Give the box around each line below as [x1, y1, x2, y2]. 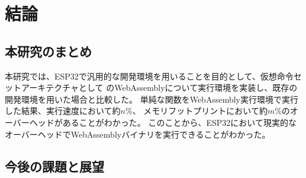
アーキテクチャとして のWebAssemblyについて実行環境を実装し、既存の [21, 81, 298, 94]
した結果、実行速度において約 [5, 104, 121, 117]
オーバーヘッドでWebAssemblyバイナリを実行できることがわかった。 [5, 128, 270, 140]
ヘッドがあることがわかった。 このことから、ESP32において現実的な [29, 116, 297, 128]
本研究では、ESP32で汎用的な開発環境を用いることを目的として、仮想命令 [5, 69, 294, 82]
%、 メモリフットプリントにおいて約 [125, 104, 268, 117]
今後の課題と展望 [5, 157, 104, 175]
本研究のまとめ [5, 42, 92, 60]
